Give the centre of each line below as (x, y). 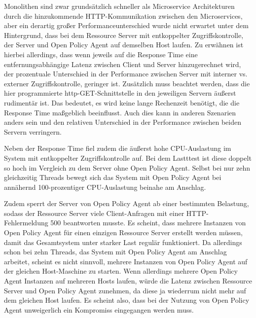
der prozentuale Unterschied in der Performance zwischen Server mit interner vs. (126, 74)
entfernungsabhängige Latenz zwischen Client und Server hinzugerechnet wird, (123, 64)
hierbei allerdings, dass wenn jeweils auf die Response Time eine (101, 54)
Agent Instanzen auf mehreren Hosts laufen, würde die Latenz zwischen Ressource (128, 281)
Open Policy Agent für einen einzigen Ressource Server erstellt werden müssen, (123, 232)
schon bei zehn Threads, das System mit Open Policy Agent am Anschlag (115, 252)
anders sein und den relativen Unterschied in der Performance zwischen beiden (123, 122)
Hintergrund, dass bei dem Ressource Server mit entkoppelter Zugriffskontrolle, (124, 35)
